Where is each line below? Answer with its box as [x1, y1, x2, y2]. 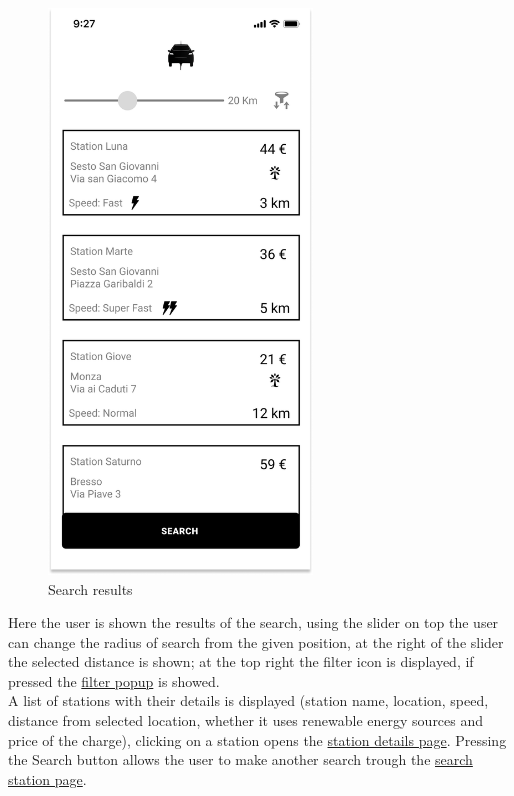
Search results [48, 578, 133, 599]
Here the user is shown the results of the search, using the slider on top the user [8, 612, 499, 633]
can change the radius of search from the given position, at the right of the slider [8, 631, 504, 652]
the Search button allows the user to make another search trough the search [8, 749, 473, 770]
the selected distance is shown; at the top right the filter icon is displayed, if [8, 651, 474, 672]
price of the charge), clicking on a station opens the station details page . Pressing [8, 729, 507, 750]
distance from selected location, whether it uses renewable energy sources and [8, 710, 484, 731]
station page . [8, 768, 87, 789]
